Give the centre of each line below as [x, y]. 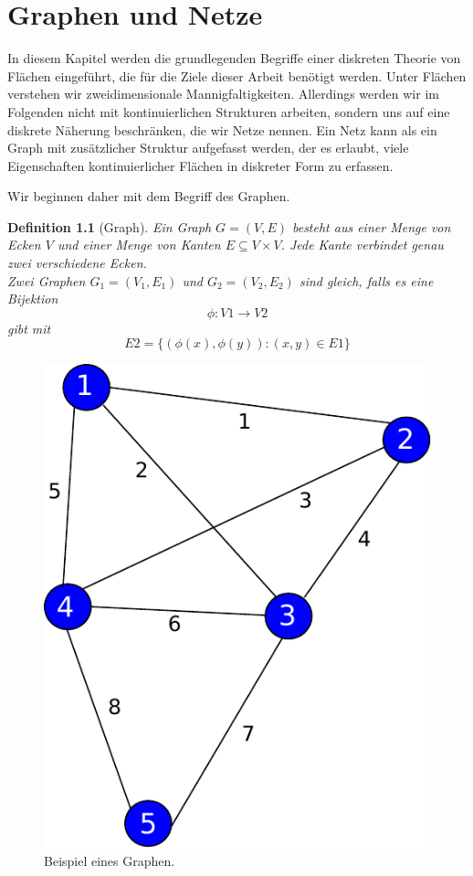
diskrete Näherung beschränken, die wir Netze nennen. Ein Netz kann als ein [222, 129]
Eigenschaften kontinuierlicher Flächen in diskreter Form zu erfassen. [200, 165]
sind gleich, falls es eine [366, 280]
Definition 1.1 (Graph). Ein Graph [110, 226]
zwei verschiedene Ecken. [77, 263]
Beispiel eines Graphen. [110, 860]
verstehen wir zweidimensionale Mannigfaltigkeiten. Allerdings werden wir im [223, 94]
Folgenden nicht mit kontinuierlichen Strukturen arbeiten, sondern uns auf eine [229, 111]
